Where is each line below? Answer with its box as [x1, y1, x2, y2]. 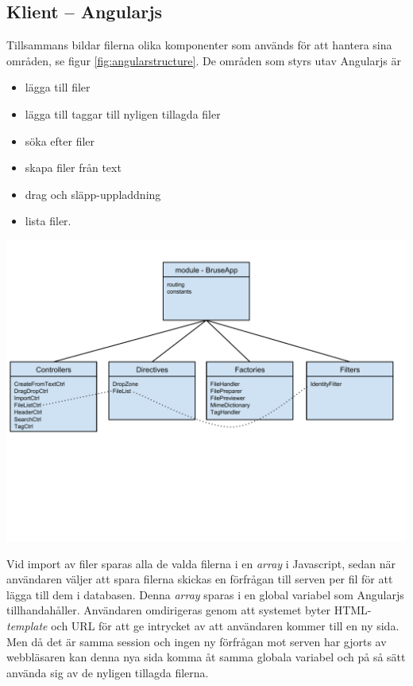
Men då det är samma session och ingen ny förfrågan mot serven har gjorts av [6, 633, 387, 649]
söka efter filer [25, 132, 95, 149]
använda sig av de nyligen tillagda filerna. [6, 664, 209, 680]
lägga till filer [25, 79, 91, 95]
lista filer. [25, 212, 71, 229]
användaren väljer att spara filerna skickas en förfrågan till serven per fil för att [6, 571, 393, 587]
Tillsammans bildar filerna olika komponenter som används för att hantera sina [6, 37, 392, 53]
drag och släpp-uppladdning [25, 185, 161, 202]
